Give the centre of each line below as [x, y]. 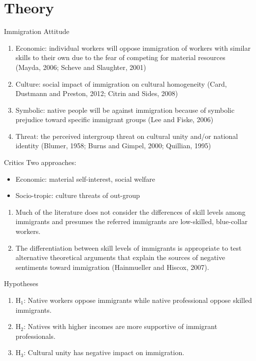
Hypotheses [21, 283]
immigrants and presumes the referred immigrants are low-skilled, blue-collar [131, 221]
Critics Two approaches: [40, 162]
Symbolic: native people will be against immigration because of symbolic [125, 110]
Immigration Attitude [37, 31]
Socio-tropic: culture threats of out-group [78, 195]
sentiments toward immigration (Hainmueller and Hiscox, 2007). [112, 267]
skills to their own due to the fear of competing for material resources [120, 57]
